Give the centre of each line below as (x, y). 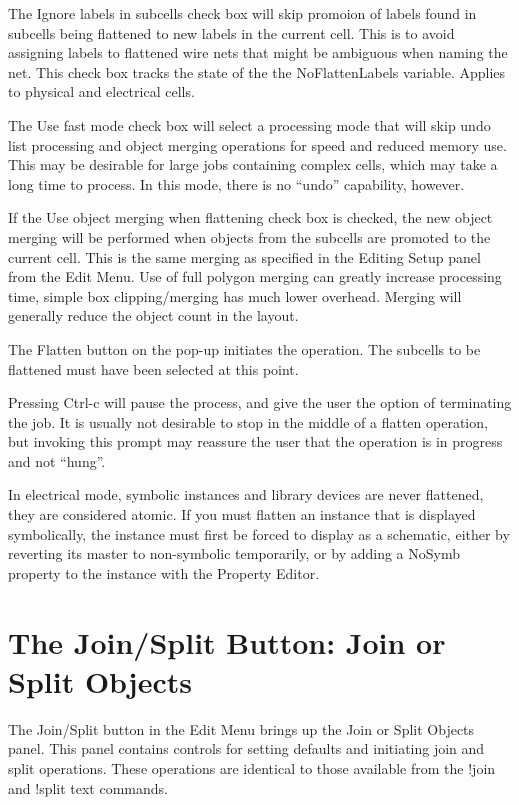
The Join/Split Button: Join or (227, 641)
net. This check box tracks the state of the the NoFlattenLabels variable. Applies (257, 71)
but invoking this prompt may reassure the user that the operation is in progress (255, 441)
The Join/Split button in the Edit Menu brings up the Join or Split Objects (241, 728)
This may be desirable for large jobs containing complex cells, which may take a (253, 164)
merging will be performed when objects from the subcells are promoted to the (249, 236)
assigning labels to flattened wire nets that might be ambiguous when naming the (258, 52)
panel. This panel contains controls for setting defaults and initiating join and (246, 748)
